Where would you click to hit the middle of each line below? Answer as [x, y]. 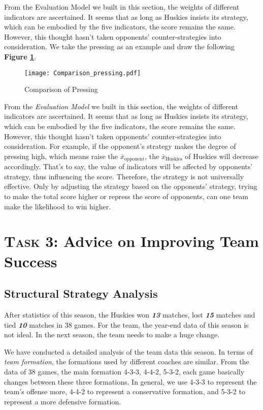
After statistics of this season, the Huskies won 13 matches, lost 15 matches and [130, 314]
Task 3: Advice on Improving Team [131, 241]
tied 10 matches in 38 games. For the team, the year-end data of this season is [126, 324]
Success [31, 261]
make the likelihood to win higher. [58, 206]
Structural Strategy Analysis [81, 293]
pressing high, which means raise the [61, 156]
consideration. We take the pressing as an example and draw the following [119, 46]
